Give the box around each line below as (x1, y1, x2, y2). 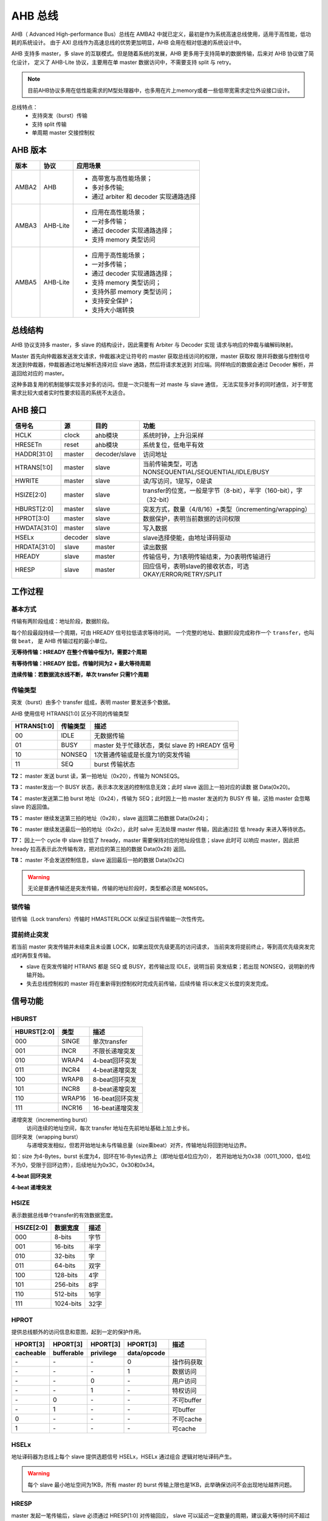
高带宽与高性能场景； (91, 174, 153, 183)
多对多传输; (91, 183, 125, 192)
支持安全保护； (91, 296, 135, 305)
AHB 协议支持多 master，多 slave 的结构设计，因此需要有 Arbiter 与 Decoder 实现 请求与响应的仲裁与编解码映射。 (11, 341, 296, 349)
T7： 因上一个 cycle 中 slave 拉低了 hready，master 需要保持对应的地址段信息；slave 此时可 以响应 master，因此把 (11, 837, 299, 844)
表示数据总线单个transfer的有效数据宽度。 (11, 1211, 117, 1219)
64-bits (54, 1261, 76, 1270)
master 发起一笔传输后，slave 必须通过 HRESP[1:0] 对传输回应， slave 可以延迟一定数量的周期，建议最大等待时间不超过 (11, 1512, 310, 1519)
